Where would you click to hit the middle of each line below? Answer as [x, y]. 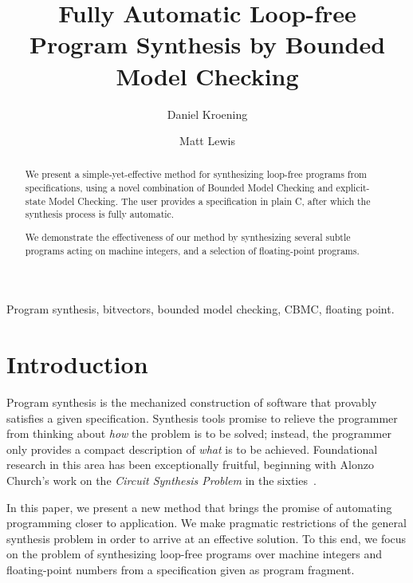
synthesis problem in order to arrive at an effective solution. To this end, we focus [206, 538]
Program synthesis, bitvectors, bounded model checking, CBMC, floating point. [201, 309]
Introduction [77, 364]
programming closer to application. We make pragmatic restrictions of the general [206, 523]
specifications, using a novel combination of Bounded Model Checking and [179, 188]
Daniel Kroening [207, 114]
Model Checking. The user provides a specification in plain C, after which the [209, 201]
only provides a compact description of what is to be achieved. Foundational [192, 449]
